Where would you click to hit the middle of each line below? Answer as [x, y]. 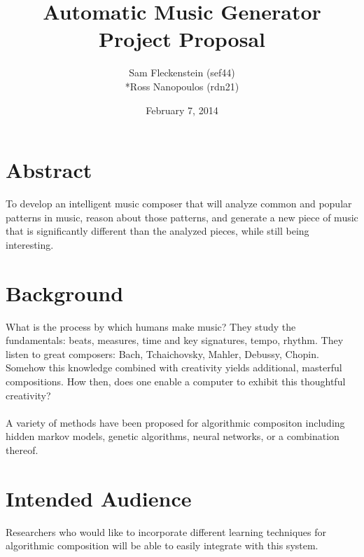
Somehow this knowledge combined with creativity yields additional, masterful [174, 367]
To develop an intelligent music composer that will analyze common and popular [179, 204]
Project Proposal [182, 39]
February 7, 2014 [182, 110]
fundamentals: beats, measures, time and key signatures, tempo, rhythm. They [175, 340]
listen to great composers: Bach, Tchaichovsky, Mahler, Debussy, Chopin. [162, 353]
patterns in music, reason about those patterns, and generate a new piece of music [182, 217]
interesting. [30, 244]
